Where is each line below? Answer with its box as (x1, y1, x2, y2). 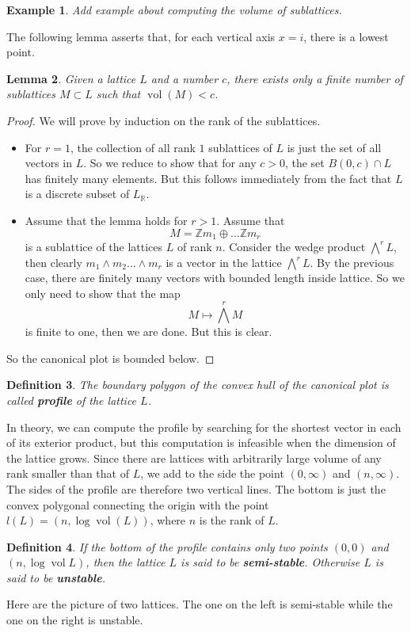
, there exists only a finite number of (226, 70, 403, 86)
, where (150, 512, 186, 528)
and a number (150, 70, 219, 86)
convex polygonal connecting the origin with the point (6, 496, 269, 513)
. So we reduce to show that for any (83, 154, 257, 171)
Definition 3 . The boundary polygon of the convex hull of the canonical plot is (6, 376, 389, 393)
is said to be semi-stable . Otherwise (181, 554, 360, 570)
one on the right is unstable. (6, 612, 143, 628)
